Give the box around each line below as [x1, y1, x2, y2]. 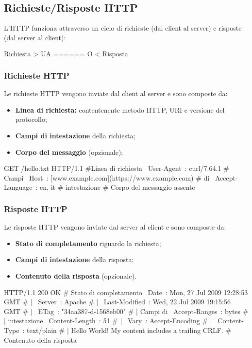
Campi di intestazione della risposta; [15, 254, 134, 265]
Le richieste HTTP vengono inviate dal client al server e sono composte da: [4, 88, 228, 99]
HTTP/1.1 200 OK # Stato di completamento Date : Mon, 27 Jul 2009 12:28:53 [4, 287, 248, 297]
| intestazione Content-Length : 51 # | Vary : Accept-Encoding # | [4, 315, 212, 326]
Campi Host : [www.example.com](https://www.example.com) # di [4, 172, 210, 182]
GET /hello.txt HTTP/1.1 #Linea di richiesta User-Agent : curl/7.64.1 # [4, 163, 229, 173]
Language [4, 182, 33, 192]
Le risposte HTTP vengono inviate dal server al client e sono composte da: [4, 222, 226, 232]
